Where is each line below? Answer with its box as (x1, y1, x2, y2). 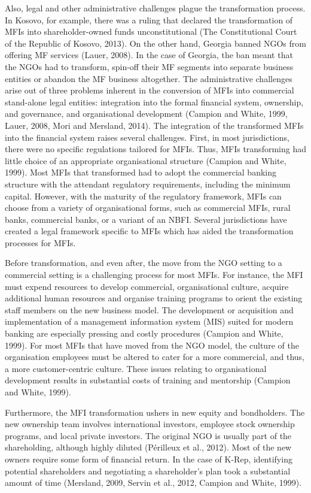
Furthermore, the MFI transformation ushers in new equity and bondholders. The (5, 406, 305, 418)
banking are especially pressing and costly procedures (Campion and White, (5, 327, 283, 340)
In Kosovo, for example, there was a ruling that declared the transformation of (5, 13, 293, 26)
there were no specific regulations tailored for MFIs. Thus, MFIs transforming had (5, 143, 306, 155)
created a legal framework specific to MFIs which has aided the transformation (5, 225, 294, 237)
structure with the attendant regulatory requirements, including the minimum (5, 177, 291, 190)
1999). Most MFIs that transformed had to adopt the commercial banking (5, 166, 277, 179)
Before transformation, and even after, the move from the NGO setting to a (5, 256, 282, 269)
